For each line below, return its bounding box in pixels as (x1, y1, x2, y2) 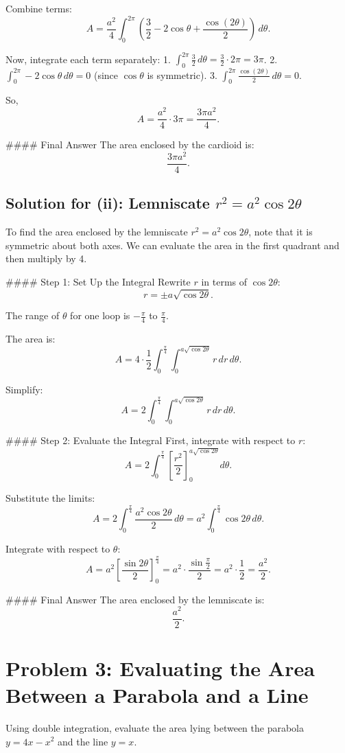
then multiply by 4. (5, 251, 87, 266)
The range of (5, 308, 60, 323)
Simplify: (5, 382, 43, 397)
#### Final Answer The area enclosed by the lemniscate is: (5, 592, 265, 606)
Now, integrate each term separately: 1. (5, 51, 171, 66)
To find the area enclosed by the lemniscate (5, 224, 188, 239)
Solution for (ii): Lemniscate (5, 192, 210, 213)
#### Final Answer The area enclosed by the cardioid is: (5, 137, 254, 152)
